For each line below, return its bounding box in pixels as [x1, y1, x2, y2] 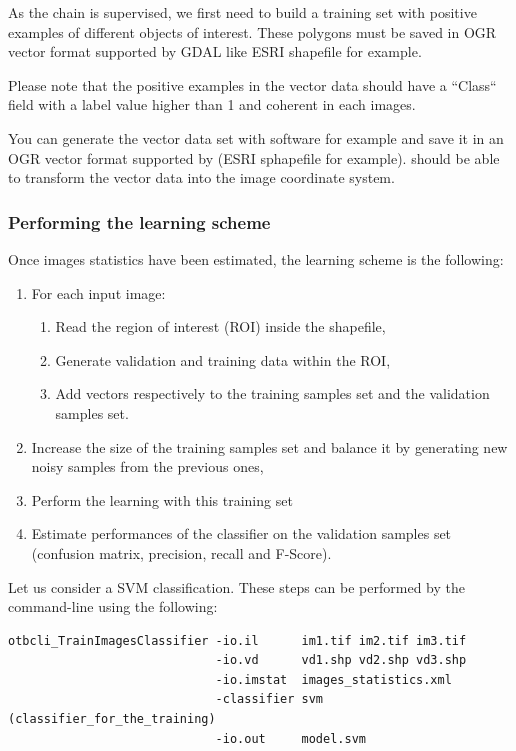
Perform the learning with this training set [31, 489, 293, 510]
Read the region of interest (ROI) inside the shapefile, [55, 316, 386, 337]
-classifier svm [215, 692, 323, 707]
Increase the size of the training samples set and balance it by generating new [31, 436, 508, 457]
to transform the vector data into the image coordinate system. [8, 167, 395, 188]
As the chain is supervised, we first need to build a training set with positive [8, 2, 477, 22]
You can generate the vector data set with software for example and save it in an [8, 127, 504, 148]
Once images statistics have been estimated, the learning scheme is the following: [8, 248, 504, 269]
